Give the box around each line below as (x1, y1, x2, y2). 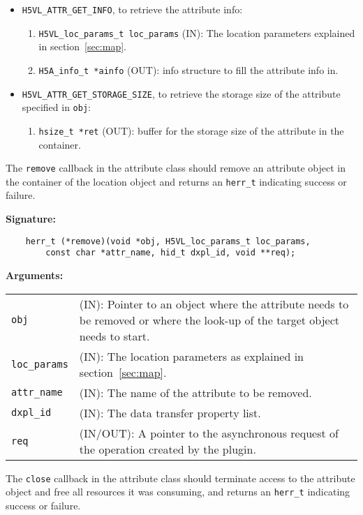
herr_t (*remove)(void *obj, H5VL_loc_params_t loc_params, (25, 236, 311, 246)
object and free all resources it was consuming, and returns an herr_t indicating (6, 484, 350, 499)
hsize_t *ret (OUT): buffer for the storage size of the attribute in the (38, 123, 344, 137)
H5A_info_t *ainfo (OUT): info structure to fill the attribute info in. (38, 62, 339, 77)
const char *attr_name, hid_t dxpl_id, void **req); (45, 248, 296, 258)
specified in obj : (22, 100, 91, 114)
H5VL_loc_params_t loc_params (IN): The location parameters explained (38, 25, 355, 40)
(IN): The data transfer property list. (79, 404, 261, 421)
